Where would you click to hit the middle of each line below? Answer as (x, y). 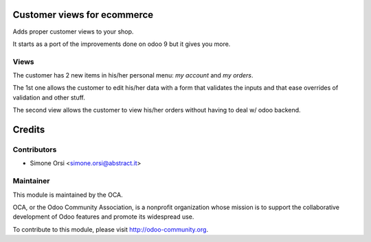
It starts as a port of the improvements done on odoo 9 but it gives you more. (122, 44)
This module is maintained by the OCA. (68, 195)
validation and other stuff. (49, 97)
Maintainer (31, 181)
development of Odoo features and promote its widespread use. (103, 217)
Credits (29, 130)
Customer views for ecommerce (83, 15)
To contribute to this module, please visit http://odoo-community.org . (111, 229)
